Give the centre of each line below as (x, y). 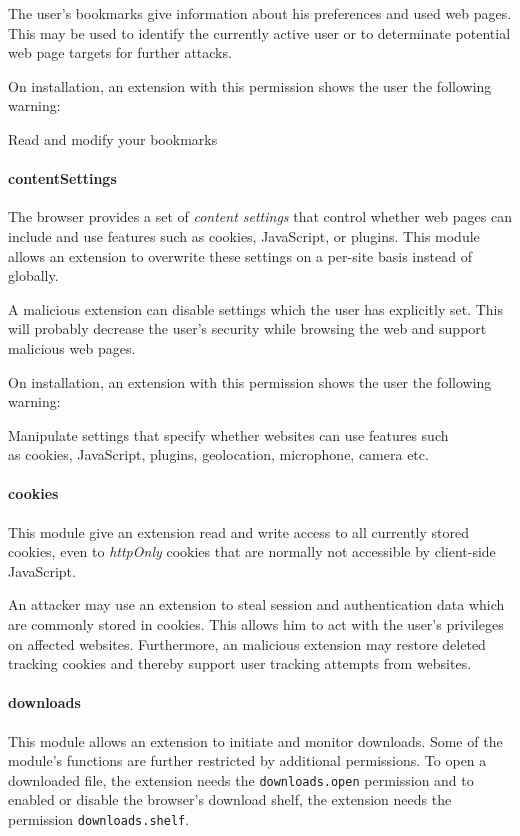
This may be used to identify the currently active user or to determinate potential (259, 32)
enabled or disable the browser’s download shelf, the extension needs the (230, 799)
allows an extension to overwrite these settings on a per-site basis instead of (240, 255)
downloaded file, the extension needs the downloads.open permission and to (241, 779)
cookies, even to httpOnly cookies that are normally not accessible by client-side (252, 551)
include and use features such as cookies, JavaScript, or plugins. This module (244, 235)
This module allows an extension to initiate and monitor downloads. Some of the (255, 740)
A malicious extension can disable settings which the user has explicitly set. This (255, 308)
